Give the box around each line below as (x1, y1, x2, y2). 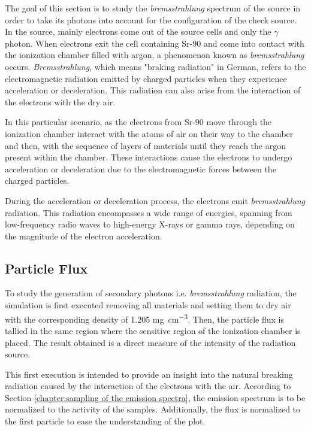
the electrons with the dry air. (5, 95, 116, 108)
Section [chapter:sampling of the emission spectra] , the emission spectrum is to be (5, 391, 306, 403)
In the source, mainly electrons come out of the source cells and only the (5, 25, 271, 38)
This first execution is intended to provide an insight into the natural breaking (5, 368, 293, 380)
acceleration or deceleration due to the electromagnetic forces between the (5, 162, 276, 175)
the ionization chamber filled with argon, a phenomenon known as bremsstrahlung (5, 48, 304, 61)
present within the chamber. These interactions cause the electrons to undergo (5, 151, 292, 163)
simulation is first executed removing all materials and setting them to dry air (5, 299, 291, 311)
